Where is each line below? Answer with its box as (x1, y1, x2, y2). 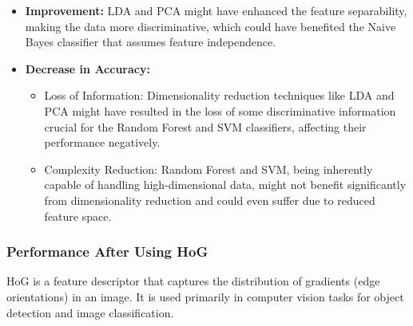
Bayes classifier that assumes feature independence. (25, 33, 276, 50)
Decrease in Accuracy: (25, 60, 150, 77)
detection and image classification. (6, 304, 174, 320)
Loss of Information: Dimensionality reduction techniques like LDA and (44, 87, 395, 104)
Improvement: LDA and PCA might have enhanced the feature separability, (25, 2, 407, 18)
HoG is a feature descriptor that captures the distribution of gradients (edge (6, 273, 380, 289)
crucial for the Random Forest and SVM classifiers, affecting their (44, 118, 367, 135)
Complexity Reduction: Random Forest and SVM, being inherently (44, 160, 373, 177)
